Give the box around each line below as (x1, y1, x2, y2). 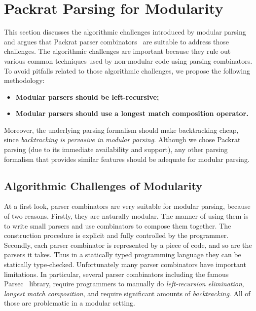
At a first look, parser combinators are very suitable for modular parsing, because (4, 201, 251, 211)
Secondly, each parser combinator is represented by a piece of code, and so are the (4, 239, 252, 250)
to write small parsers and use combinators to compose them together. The (4, 220, 231, 231)
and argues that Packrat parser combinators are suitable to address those (4, 36, 229, 46)
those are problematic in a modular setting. (4, 298, 135, 308)
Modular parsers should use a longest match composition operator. (15, 108, 249, 118)
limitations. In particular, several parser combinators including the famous (4, 269, 229, 279)
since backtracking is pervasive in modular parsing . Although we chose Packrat (4, 134, 241, 145)
